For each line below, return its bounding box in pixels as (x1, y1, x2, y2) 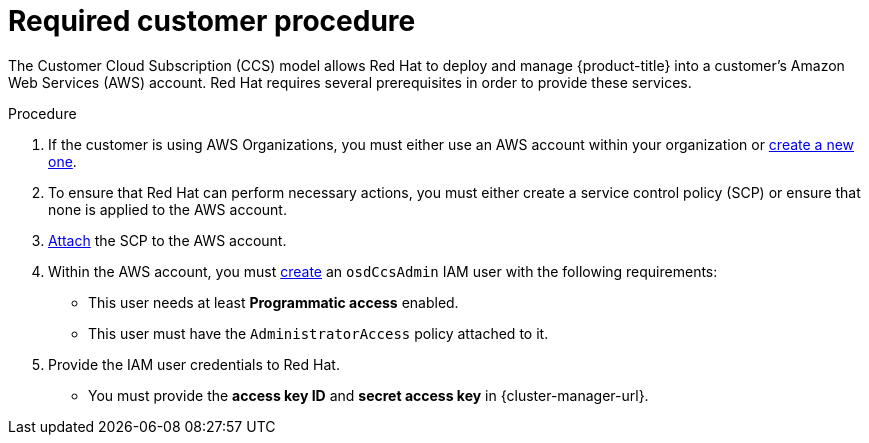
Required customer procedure (8, 4, 416, 38)
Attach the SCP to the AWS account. (48, 231, 287, 249)
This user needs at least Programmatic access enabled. (88, 293, 459, 311)
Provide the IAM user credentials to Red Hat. (48, 355, 340, 373)
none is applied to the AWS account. (48, 200, 287, 218)
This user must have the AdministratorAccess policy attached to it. (88, 324, 549, 342)
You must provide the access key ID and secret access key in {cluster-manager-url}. (88, 386, 649, 404)
